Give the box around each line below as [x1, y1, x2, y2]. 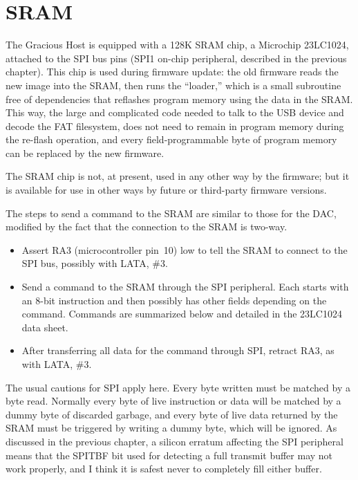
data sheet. [21, 320, 68, 334]
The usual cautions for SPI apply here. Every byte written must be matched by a [6, 380, 350, 394]
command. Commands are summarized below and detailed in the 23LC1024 [21, 306, 342, 321]
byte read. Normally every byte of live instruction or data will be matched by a [6, 394, 341, 408]
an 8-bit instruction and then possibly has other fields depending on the [21, 293, 327, 307]
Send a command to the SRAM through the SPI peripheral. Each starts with [21, 279, 349, 294]
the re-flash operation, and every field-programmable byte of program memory [6, 132, 337, 147]
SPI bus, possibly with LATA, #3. [21, 256, 168, 270]
